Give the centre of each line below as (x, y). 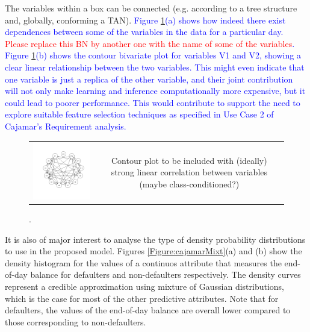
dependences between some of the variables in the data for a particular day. (144, 32)
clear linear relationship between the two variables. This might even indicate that (155, 67)
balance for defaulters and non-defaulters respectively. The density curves (166, 274)
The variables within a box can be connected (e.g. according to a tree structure (151, 8)
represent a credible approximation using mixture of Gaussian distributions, (145, 287)
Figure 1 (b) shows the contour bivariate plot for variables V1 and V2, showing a (153, 55)
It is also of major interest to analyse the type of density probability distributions (155, 239)
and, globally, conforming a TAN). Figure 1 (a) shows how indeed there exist (145, 20)
